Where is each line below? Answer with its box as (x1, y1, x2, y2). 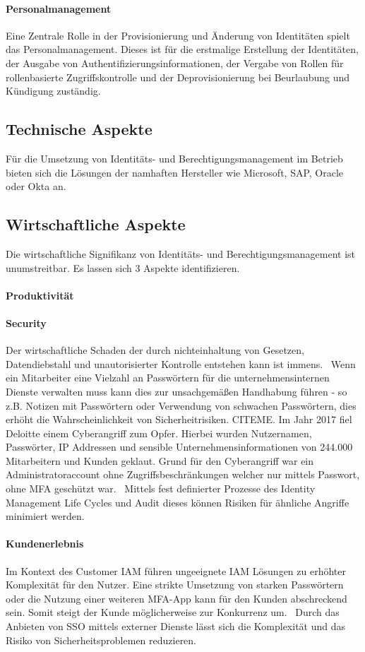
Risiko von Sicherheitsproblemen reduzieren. (6, 632, 197, 647)
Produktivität (6, 288, 74, 302)
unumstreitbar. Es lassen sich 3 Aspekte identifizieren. (6, 260, 240, 275)
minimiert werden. (6, 509, 85, 523)
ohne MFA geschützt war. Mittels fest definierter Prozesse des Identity (6, 481, 316, 496)
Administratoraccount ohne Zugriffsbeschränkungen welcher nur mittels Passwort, (6, 467, 360, 482)
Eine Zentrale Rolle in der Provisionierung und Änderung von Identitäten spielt (6, 28, 350, 42)
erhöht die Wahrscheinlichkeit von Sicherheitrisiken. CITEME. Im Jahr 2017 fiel (6, 412, 352, 427)
